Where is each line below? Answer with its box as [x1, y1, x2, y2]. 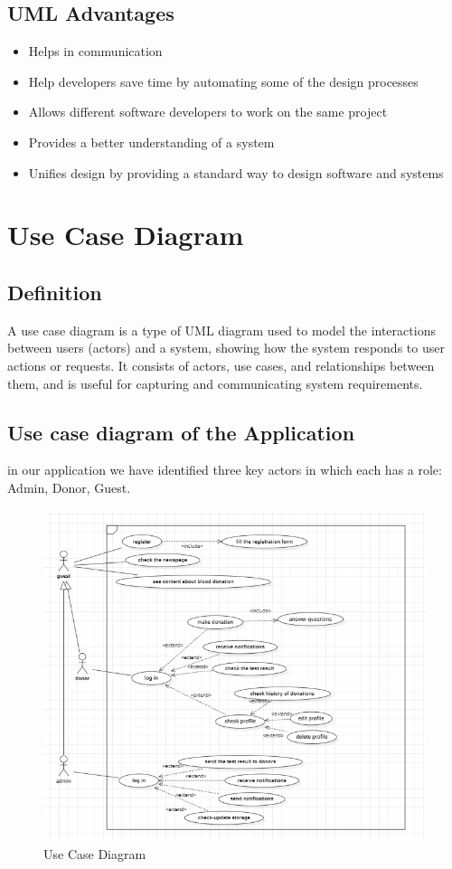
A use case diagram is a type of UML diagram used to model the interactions [7, 320, 436, 339]
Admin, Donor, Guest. [7, 477, 131, 496]
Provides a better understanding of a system [28, 132, 275, 151]
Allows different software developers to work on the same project [28, 102, 388, 121]
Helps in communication [28, 42, 163, 61]
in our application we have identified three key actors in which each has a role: [7, 460, 442, 479]
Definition [7, 278, 102, 306]
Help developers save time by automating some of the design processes [28, 71, 419, 90]
